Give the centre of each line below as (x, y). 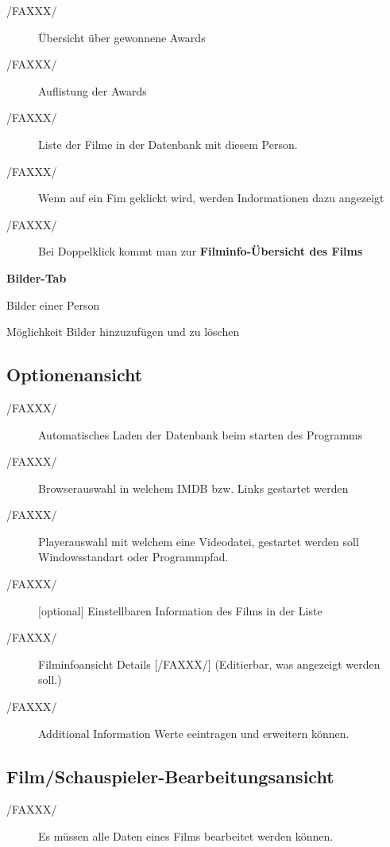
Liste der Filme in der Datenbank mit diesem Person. (168, 144)
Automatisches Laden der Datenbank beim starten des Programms (201, 434)
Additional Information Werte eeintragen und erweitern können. (194, 733)
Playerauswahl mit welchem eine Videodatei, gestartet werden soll (199, 541)
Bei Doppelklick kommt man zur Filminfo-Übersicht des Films (201, 251)
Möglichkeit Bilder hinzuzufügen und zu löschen (123, 332)
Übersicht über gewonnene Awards (122, 37)
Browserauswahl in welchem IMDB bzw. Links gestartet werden (193, 488)
